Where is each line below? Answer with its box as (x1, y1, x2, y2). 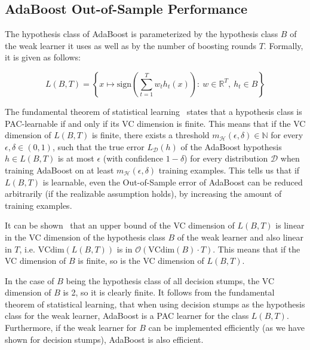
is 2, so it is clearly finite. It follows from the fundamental (63, 286, 275, 299)
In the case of (5, 274, 54, 287)
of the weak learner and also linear (177, 230, 304, 243)
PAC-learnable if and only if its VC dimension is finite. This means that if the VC (5, 117, 306, 129)
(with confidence (103, 152, 164, 165)
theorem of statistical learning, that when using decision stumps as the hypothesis (5, 297, 305, 310)
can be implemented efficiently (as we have (148, 321, 305, 334)
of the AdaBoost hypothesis (180, 140, 282, 153)
